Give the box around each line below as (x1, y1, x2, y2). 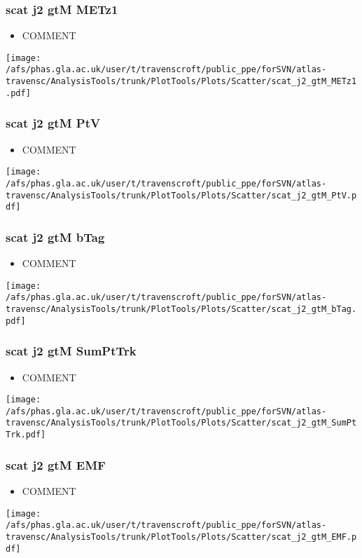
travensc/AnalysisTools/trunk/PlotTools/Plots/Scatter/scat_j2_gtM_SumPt (6, 418, 357, 428)
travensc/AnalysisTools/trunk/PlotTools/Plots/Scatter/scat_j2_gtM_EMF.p (6, 531, 357, 542)
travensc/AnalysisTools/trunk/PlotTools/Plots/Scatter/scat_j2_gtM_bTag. (6, 304, 357, 314)
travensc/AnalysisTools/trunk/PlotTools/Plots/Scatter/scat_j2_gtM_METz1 (6, 76, 357, 87)
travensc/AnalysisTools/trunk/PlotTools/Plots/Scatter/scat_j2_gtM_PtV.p (6, 190, 357, 200)
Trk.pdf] (6, 430, 46, 440)
